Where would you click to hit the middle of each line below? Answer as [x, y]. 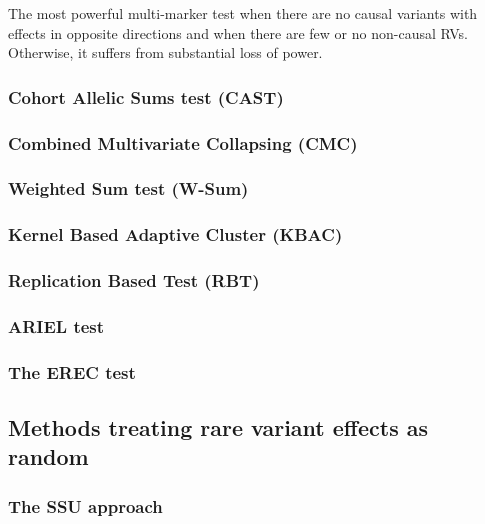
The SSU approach [85, 505]
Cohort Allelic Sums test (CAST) [146, 96]
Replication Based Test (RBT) [134, 280]
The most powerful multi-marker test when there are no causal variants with [243, 13]
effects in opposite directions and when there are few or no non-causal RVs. [238, 32]
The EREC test [72, 371]
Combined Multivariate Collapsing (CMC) [183, 142]
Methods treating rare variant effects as [218, 427]
